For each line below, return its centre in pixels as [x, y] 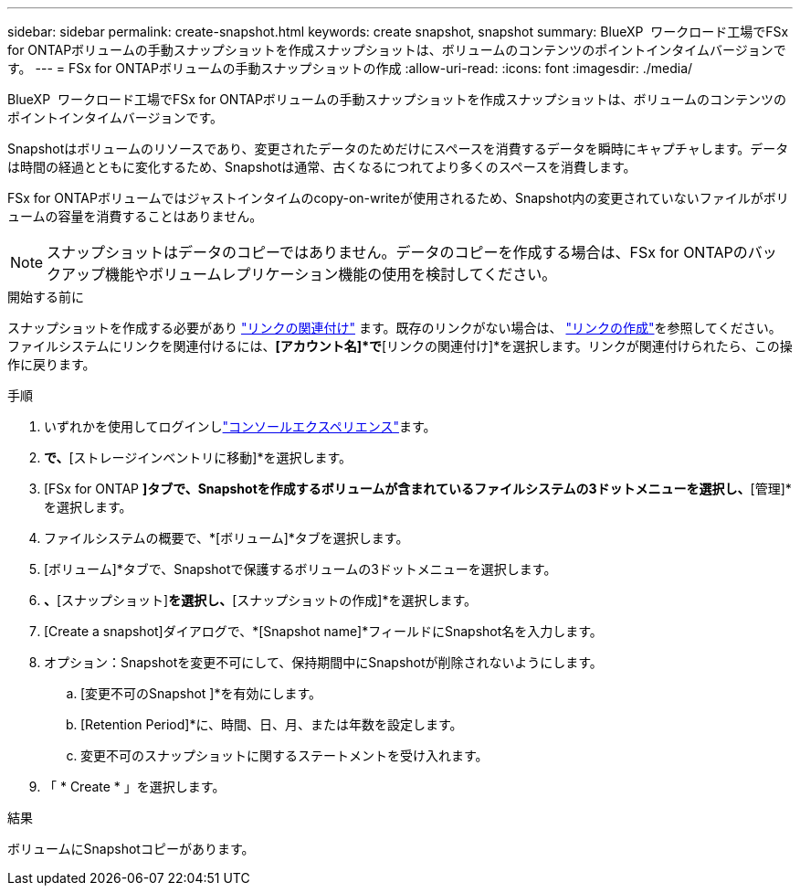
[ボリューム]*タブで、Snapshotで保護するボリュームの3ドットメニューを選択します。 [300, 569]
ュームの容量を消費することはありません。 [135, 216]
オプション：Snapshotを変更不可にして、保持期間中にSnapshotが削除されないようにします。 [323, 662]
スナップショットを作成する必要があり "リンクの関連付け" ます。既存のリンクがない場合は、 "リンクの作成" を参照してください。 [395, 328]
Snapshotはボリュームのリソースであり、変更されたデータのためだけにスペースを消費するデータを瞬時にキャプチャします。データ [398, 149]
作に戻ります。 [52, 364]
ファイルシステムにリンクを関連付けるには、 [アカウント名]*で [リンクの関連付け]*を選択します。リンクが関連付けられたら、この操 [400, 346]
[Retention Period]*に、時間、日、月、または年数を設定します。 [272, 724]
